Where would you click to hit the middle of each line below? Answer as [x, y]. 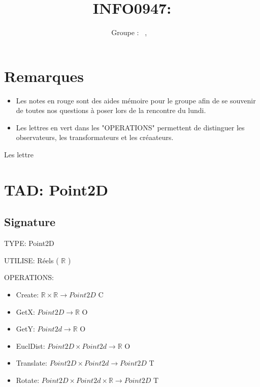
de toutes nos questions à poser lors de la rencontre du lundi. [111, 110]
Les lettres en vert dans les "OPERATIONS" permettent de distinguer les [130, 127]
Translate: [31, 363]
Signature [30, 222]
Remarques [44, 76]
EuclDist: [30, 345]
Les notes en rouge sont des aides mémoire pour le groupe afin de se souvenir [136, 100]
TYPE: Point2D [29, 243]
